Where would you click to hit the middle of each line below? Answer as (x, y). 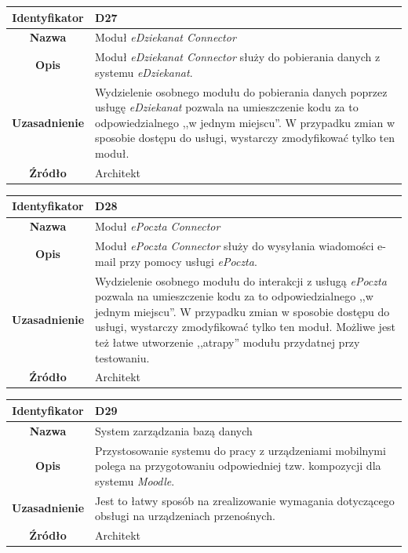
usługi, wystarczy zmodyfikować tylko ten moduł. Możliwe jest (246, 327)
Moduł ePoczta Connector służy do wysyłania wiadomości (235, 246)
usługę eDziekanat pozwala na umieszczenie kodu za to (227, 107)
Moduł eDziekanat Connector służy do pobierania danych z (238, 57)
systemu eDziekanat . (144, 72)
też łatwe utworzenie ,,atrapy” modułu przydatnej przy (228, 342)
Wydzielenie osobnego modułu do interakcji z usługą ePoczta (241, 280)
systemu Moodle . (135, 480)
